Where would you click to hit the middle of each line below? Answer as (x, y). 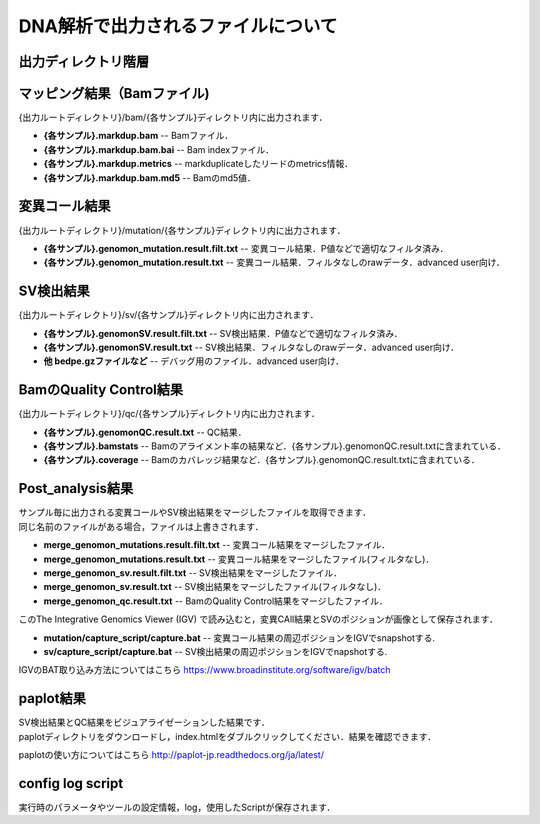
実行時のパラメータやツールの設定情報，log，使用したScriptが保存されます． (177, 807)
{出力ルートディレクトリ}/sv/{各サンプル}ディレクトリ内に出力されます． (168, 315)
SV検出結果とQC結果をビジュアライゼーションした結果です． (144, 722)
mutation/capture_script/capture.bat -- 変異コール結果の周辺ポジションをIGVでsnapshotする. (239, 637)
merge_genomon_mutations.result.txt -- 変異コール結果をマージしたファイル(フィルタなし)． (239, 559)
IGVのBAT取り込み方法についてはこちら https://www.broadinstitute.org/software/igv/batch (204, 670)
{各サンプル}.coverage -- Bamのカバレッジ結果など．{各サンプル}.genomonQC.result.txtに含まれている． (261, 460)
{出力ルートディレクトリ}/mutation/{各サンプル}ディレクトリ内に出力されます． (182, 230)
